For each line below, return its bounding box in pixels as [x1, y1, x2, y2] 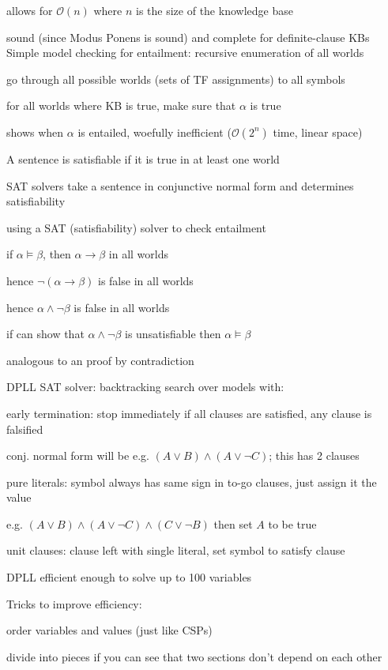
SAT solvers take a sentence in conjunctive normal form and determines [6, 177, 354, 194]
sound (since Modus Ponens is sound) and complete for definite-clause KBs [6, 28, 370, 45]
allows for [6, 2, 53, 18]
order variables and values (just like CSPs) [6, 622, 213, 638]
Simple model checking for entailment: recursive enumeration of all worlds [6, 44, 364, 61]
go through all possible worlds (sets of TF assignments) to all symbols [6, 70, 345, 87]
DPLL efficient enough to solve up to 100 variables [6, 569, 252, 585]
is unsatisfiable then [124, 326, 221, 342]
